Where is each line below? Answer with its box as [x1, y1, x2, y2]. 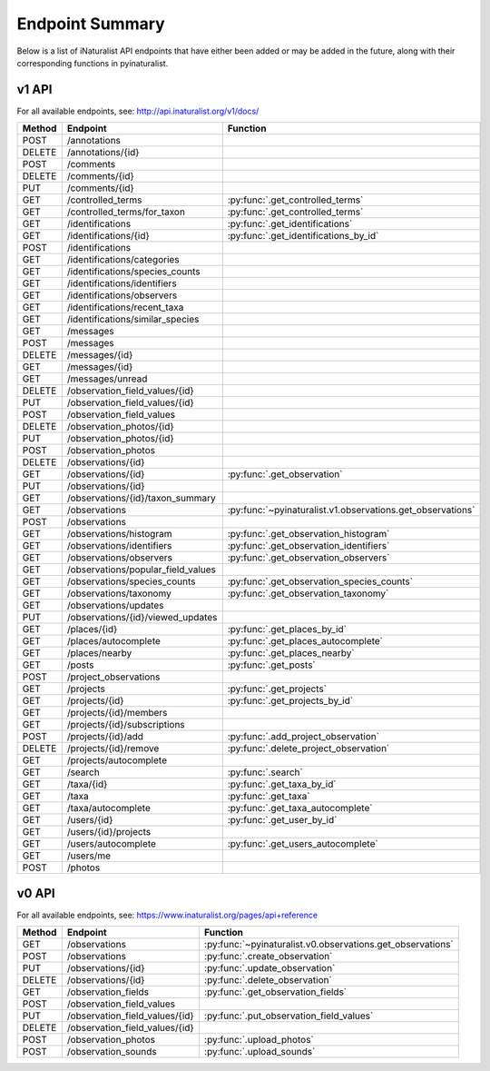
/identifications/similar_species [66, 313, 200, 326]
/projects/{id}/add [66, 730, 144, 743]
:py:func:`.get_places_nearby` [227, 647, 355, 659]
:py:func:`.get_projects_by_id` [227, 695, 354, 708]
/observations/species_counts [66, 575, 196, 588]
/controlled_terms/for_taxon [66, 205, 186, 218]
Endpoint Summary [16, 14, 165, 34]
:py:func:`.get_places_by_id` [227, 623, 348, 636]
